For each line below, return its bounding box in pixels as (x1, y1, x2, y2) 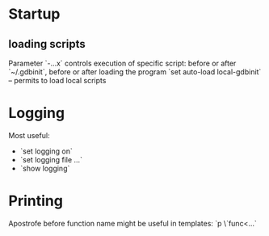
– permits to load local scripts (8, 76, 107, 85)
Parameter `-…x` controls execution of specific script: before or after (8, 58, 237, 68)
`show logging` (19, 163, 70, 173)
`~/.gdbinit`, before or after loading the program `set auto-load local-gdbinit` (8, 67, 262, 77)
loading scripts (8, 37, 86, 51)
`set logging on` (19, 146, 73, 156)
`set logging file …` (19, 154, 83, 164)
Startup (8, 5, 61, 23)
